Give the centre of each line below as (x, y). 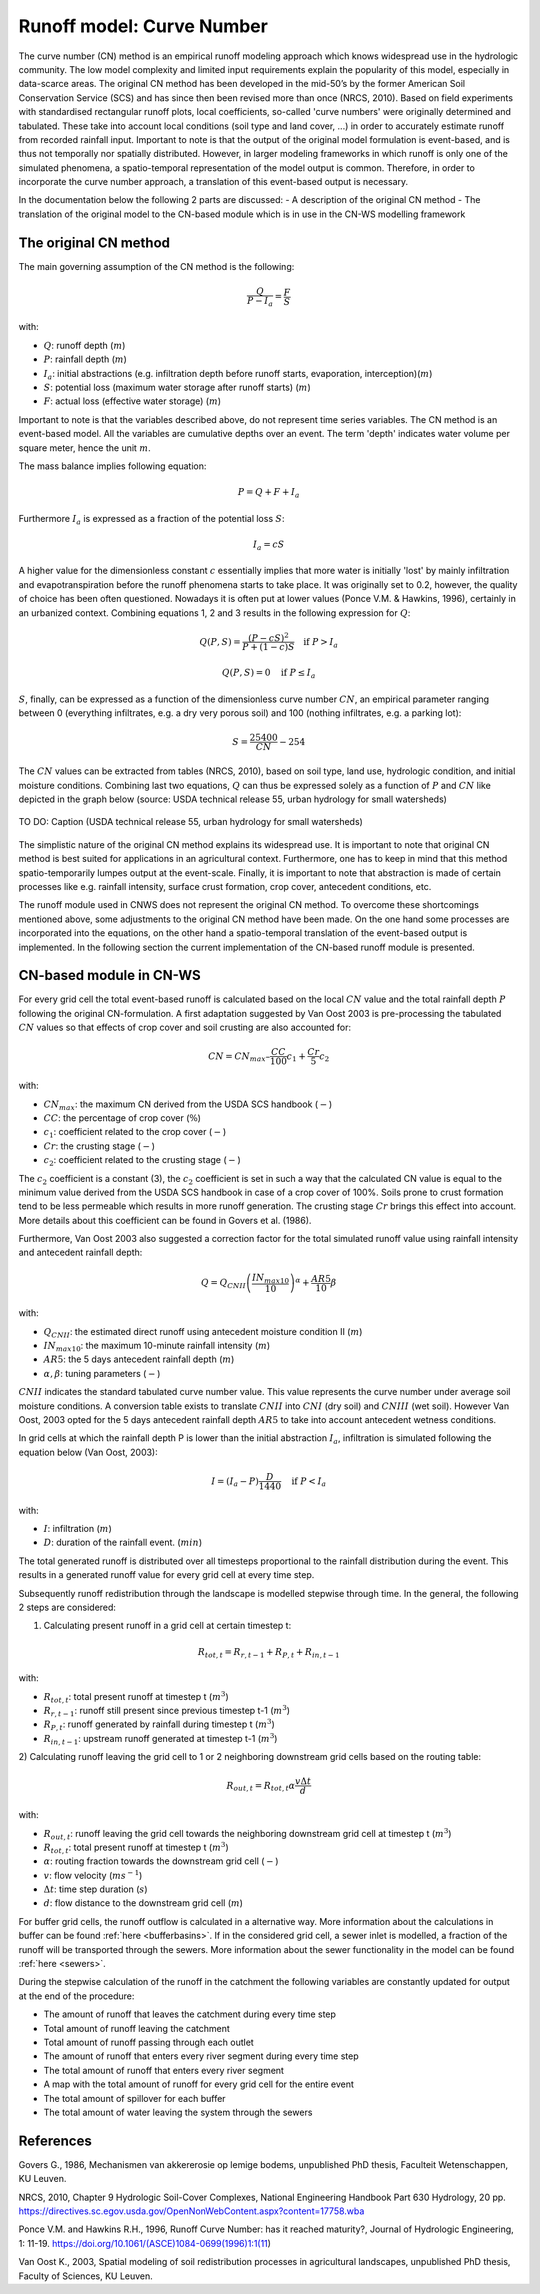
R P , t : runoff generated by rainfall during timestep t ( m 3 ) (159, 1725)
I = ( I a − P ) (235, 1482)
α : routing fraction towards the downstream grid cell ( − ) (161, 1861)
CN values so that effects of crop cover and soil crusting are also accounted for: (185, 1027)
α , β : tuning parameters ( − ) (102, 1373)
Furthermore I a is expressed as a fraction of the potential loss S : (151, 519)
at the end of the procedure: (76, 1996)
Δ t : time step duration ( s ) (96, 1889)
